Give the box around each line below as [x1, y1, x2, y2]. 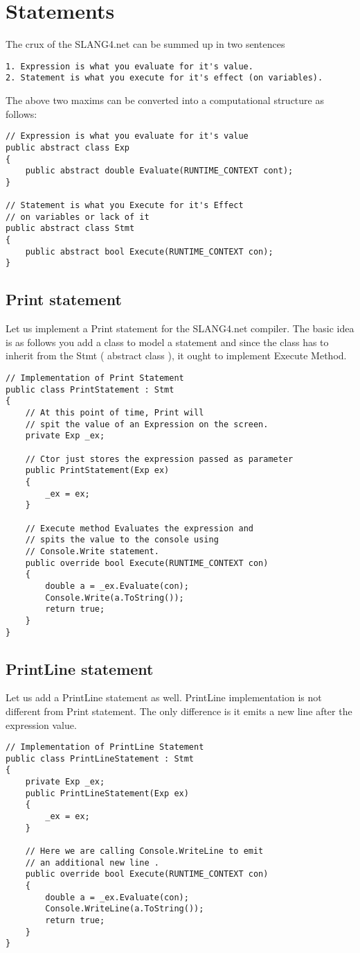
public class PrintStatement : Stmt [6, 384, 174, 395]
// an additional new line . [25, 857, 159, 868]
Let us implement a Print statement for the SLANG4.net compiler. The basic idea [6, 321, 354, 336]
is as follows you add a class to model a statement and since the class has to [6, 334, 329, 349]
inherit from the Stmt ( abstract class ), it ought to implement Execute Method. [6, 348, 347, 363]
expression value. [6, 717, 77, 732]
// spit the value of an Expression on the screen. [25, 419, 269, 429]
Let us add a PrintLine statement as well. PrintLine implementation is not [6, 690, 322, 705]
